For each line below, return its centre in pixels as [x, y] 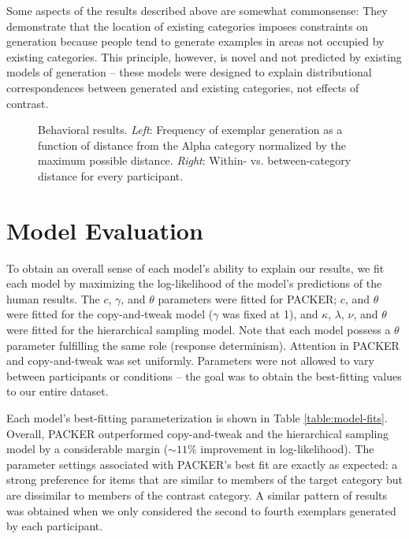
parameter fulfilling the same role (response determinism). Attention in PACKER [203, 345]
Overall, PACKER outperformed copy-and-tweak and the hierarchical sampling [198, 433]
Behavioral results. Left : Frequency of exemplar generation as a [190, 130]
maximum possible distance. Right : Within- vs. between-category [195, 160]
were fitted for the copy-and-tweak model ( [110, 314]
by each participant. [55, 526]
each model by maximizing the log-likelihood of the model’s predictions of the [194, 283]
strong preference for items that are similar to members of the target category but [205, 480]
